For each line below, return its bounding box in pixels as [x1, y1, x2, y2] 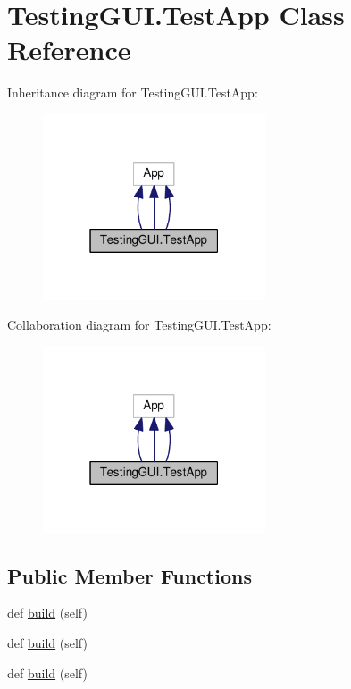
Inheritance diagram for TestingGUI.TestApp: [7, 83, 258, 102]
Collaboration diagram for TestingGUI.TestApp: [7, 315, 272, 334]
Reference [7, 31, 131, 68]
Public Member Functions [7, 561, 252, 589]
